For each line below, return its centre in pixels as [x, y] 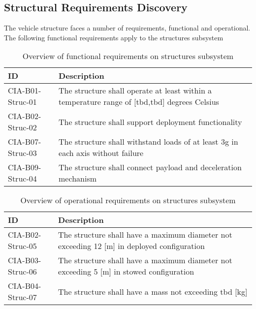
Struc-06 [22, 272]
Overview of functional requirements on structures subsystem [128, 56]
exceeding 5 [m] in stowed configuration [126, 272]
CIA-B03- [25, 260]
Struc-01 [22, 102]
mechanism [78, 179]
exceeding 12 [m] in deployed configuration [131, 246]
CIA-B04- [25, 286]
